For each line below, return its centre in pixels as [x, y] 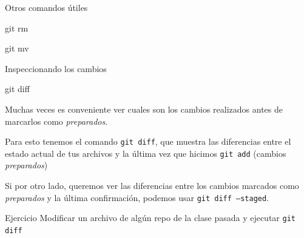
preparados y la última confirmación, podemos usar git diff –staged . [137, 197]
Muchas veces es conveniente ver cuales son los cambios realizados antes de [144, 109]
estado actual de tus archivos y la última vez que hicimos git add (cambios [146, 153]
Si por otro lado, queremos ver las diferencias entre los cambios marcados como [152, 186]
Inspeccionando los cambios [56, 68]
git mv [17, 48]
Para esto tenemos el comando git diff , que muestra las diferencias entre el [148, 141]
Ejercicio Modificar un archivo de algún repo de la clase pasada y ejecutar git [150, 218]
